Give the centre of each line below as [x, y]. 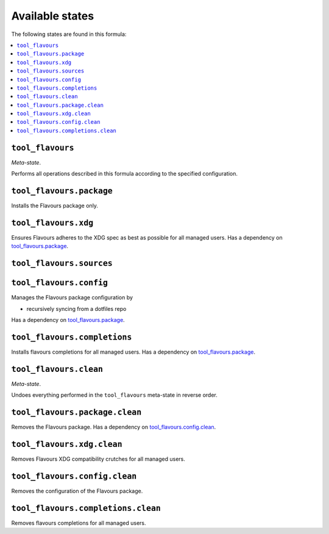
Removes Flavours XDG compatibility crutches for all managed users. [98, 459]
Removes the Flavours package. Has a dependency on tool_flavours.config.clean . [114, 427]
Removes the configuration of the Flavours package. [77, 491]
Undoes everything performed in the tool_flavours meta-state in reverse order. [114, 395]
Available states [53, 16]
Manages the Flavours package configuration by [72, 297]
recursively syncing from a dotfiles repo [76, 308]
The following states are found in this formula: [69, 34]
